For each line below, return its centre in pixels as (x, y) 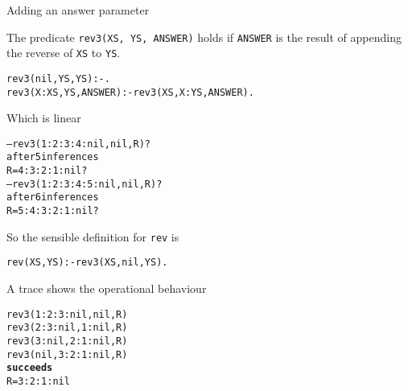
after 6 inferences (53, 198)
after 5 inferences (53, 157)
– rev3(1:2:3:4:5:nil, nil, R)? (84, 184)
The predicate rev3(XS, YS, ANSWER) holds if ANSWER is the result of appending (204, 37)
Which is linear (44, 118)
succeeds (30, 368)
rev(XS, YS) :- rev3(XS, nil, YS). (87, 263)
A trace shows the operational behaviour (107, 288)
